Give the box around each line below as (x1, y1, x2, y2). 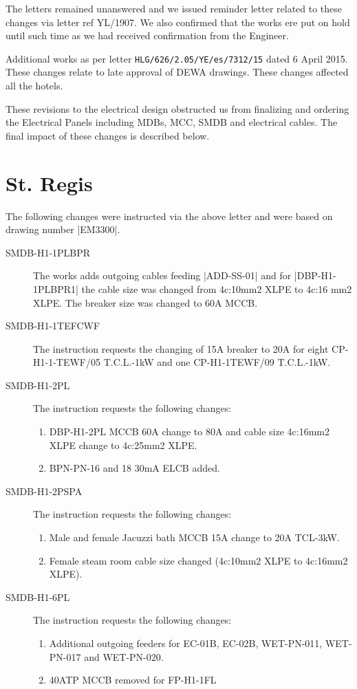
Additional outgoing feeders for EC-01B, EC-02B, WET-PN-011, (49, 636, 323, 650)
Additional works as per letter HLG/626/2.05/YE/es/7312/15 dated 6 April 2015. (6, 51, 348, 65)
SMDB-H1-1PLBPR (6, 245, 91, 259)
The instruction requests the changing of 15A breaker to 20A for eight (33, 341, 329, 356)
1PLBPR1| (33, 281, 78, 296)
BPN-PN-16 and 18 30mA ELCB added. (49, 461, 220, 475)
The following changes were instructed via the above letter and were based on (6, 208, 333, 223)
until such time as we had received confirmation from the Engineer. (6, 28, 289, 43)
